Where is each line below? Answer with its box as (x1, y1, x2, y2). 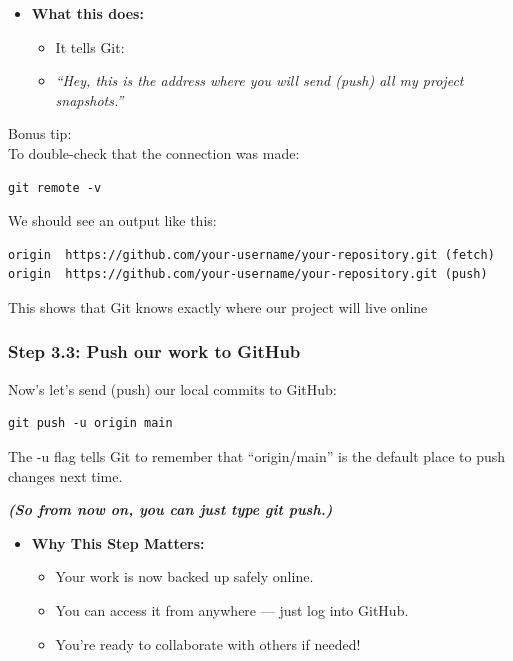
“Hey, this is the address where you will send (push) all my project (55, 70, 464, 91)
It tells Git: (55, 36, 125, 57)
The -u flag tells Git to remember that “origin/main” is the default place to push (8, 445, 506, 466)
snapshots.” (55, 89, 124, 110)
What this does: (31, 3, 144, 23)
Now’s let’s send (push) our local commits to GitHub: (8, 378, 337, 399)
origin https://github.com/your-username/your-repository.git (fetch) (8, 247, 495, 262)
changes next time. (8, 465, 123, 486)
